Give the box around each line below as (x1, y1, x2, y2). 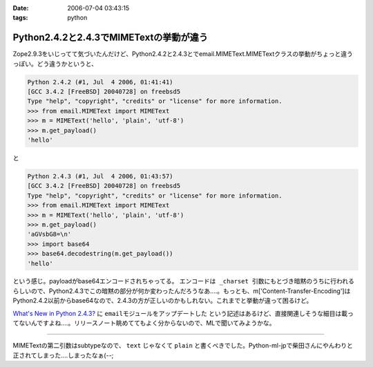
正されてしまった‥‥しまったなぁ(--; (12, 351, 114, 359)
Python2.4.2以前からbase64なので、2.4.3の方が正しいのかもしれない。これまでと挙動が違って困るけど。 (12, 297, 313, 305)
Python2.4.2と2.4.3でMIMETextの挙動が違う (12, 32, 209, 44)
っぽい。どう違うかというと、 (12, 59, 98, 68)
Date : (12, 4, 29, 12)
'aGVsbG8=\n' (27, 230, 72, 238)
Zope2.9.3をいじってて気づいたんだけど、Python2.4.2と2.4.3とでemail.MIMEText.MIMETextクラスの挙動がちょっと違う (12, 50, 354, 58)
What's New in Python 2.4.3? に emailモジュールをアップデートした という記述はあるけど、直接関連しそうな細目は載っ (12, 309, 354, 317)
